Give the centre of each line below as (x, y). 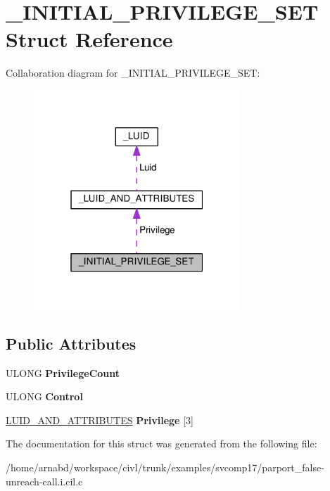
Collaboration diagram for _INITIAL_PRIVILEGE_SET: (133, 73)
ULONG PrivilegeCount (63, 372)
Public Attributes (71, 343)
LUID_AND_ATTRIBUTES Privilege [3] (100, 420)
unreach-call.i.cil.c (44, 481)
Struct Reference (89, 39)
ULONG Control (44, 396)
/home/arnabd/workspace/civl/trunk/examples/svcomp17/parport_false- (165, 467)
